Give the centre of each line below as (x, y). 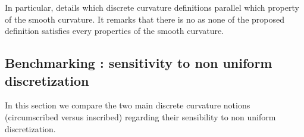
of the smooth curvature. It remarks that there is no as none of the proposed (145, 19)
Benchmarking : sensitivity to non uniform (139, 63)
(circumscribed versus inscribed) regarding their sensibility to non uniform (140, 116)
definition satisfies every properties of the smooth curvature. (115, 31)
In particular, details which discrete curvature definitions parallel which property (152, 7)
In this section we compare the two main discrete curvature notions (128, 105)
